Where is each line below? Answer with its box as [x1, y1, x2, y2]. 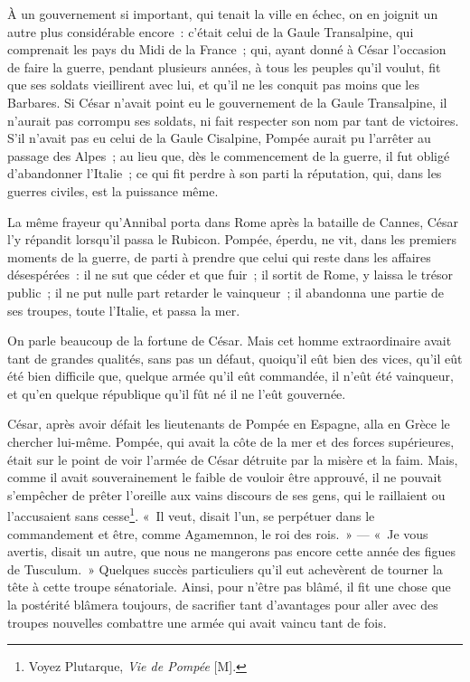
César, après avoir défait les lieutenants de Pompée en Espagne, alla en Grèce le [7, 414, 450, 433]
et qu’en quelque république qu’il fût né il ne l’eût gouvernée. [7, 384, 346, 403]
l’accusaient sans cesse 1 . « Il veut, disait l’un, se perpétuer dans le [7, 504, 375, 526]
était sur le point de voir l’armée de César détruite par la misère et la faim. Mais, [7, 450, 458, 469]
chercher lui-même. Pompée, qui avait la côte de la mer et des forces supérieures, [7, 432, 455, 451]
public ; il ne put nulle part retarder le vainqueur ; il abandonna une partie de [7, 282, 444, 301]
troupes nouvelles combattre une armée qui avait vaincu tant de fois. [7, 612, 387, 631]
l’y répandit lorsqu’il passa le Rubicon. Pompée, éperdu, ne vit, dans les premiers [7, 230, 456, 249]
